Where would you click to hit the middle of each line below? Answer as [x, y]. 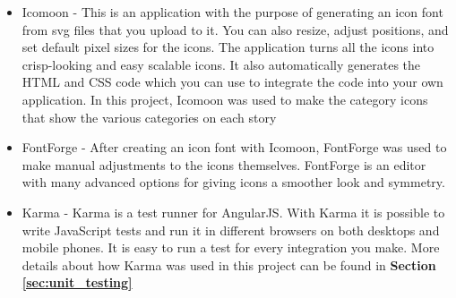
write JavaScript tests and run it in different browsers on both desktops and [231, 230]
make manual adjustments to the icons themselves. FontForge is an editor [224, 164]
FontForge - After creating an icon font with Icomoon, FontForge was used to [234, 147]
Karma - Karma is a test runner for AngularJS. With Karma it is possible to [233, 212]
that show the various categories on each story [149, 117]
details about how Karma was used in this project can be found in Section [229, 264]
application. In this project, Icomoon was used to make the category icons [225, 99]
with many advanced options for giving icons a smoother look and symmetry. [233, 182]
